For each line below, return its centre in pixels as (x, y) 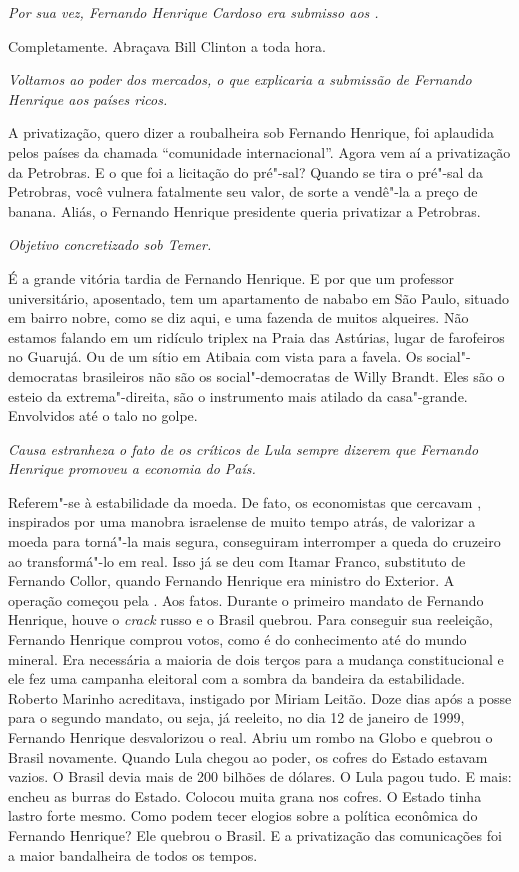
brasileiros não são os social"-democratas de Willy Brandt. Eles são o (293, 375)
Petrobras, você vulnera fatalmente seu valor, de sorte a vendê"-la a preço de (243, 191)
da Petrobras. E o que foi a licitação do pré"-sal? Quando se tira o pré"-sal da (245, 171)
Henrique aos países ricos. (88, 98)
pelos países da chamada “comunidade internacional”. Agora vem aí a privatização (259, 151)
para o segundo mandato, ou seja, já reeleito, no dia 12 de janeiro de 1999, (236, 717)
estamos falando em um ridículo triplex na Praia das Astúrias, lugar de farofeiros (256, 336)
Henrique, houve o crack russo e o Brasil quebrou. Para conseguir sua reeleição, (250, 619)
